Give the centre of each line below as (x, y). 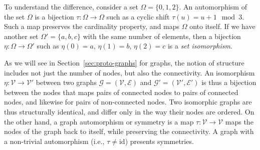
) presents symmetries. (159, 141)
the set (15, 16)
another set (21, 36)
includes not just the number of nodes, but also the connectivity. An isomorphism (129, 72)
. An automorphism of (213, 6)
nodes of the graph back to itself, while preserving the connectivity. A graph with (129, 131)
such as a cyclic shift (138, 16)
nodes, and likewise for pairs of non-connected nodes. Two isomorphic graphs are (128, 102)
